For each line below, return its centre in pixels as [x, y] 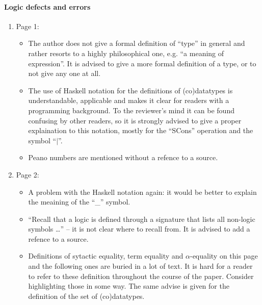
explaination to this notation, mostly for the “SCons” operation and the [141, 130]
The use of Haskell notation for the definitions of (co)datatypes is [130, 90]
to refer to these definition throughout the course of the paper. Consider [141, 276]
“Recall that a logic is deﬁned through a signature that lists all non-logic [142, 219]
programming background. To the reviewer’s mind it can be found [131, 110]
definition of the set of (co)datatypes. [86, 296]
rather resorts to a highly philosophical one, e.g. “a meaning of [126, 53]
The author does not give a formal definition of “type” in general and [137, 43]
